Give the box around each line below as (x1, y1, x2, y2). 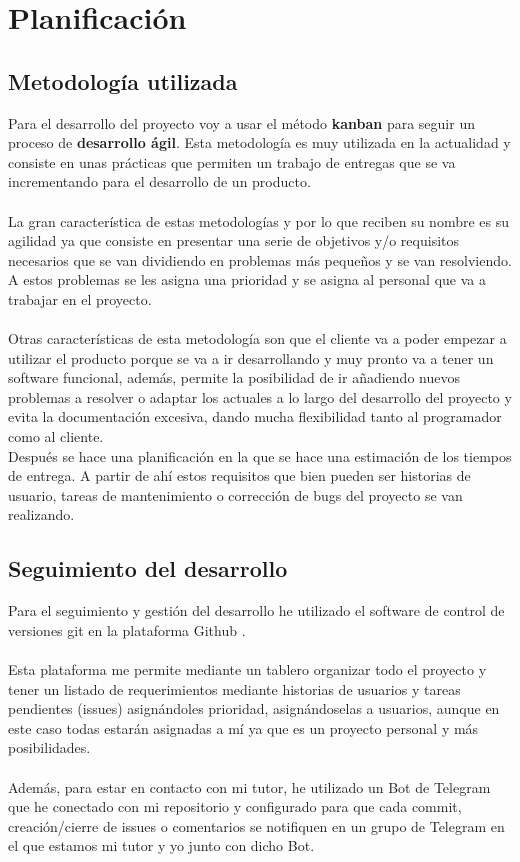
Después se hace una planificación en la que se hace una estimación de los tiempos (8, 445, 512, 466)
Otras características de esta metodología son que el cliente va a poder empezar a (8, 328, 507, 349)
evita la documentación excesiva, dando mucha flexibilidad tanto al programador (8, 406, 502, 427)
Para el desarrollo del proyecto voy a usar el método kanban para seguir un (8, 112, 475, 133)
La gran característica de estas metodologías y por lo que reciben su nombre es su (8, 210, 510, 231)
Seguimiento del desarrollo (8, 553, 288, 584)
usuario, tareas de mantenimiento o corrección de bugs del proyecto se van (8, 484, 463, 505)
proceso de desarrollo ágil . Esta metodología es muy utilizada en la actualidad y (8, 132, 511, 153)
